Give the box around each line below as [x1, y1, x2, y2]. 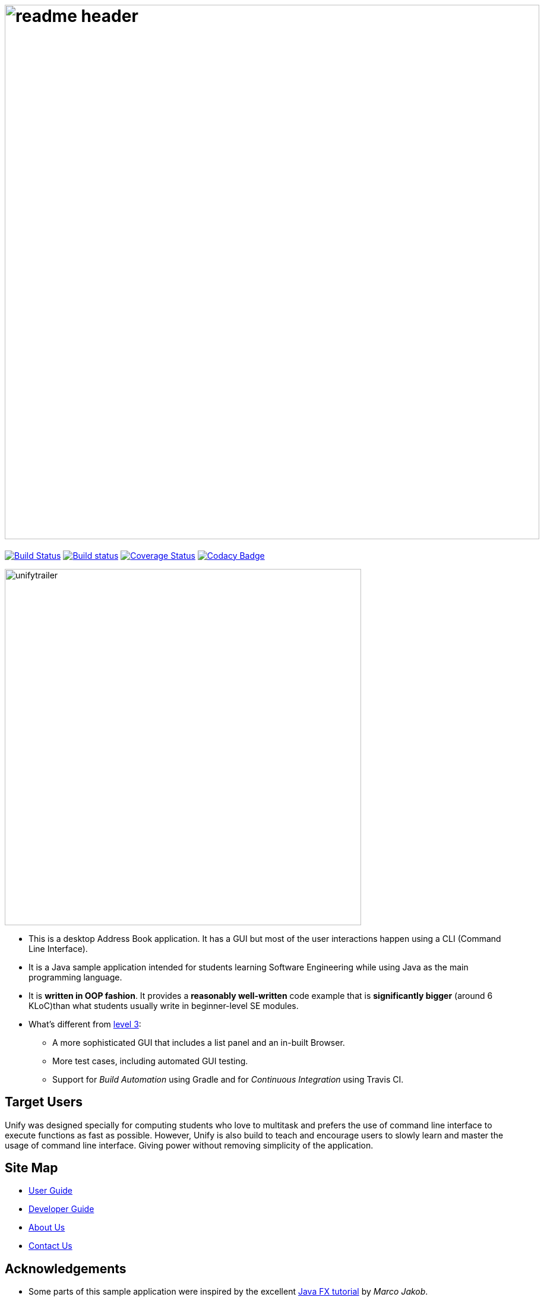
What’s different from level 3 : [29, 1018, 141, 1029]
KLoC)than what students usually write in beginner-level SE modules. [29, 1000, 299, 1011]
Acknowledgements [5, 1261, 126, 1276]
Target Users [5, 1094, 83, 1110]
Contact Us [29, 1241, 72, 1251]
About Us [29, 1222, 65, 1233]
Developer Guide [29, 1204, 94, 1214]
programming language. [29, 972, 122, 982]
